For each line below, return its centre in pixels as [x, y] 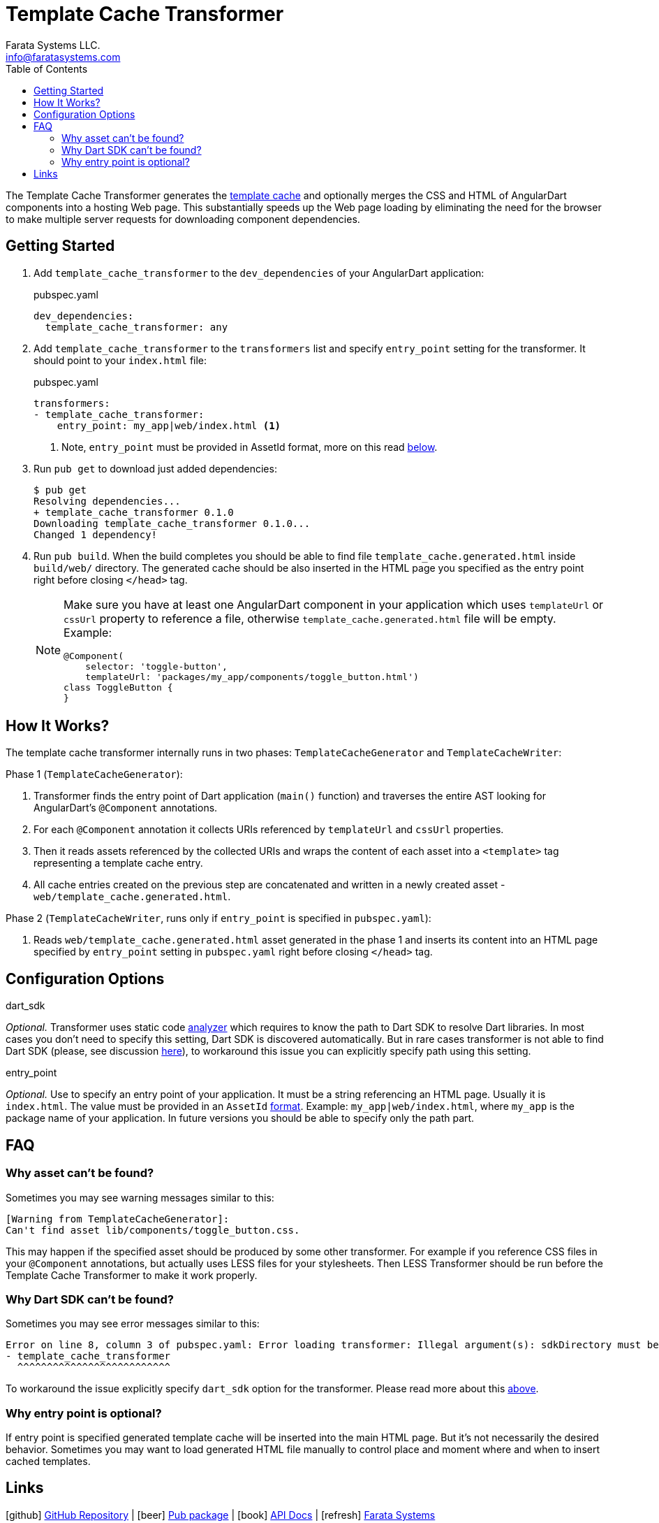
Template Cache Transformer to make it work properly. [132, 1275]
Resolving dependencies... [107, 501]
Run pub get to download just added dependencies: [155, 468]
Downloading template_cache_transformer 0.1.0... [172, 523]
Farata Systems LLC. [53, 45]
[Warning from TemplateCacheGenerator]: [118, 1219]
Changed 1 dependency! [96, 534]
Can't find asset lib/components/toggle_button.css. [153, 1230]
